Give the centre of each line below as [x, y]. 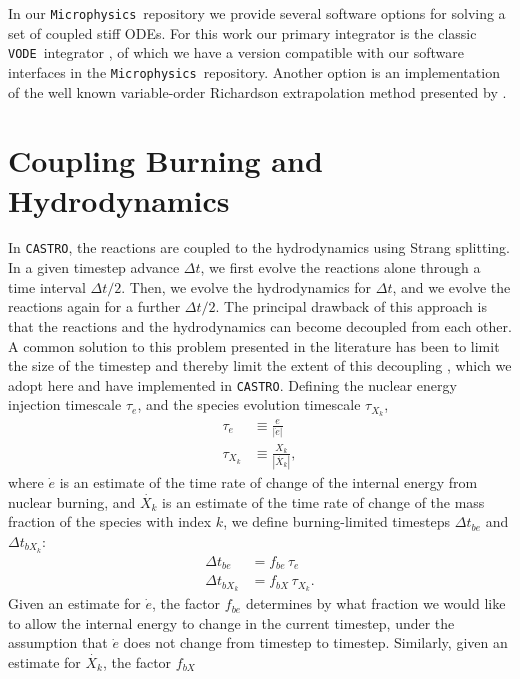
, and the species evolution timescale [249, 404]
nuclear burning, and [72, 501]
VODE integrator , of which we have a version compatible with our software [236, 52]
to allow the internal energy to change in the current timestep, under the [231, 622]
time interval [47, 286]
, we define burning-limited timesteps [337, 521]
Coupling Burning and [165, 160]
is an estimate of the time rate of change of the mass [323, 501]
